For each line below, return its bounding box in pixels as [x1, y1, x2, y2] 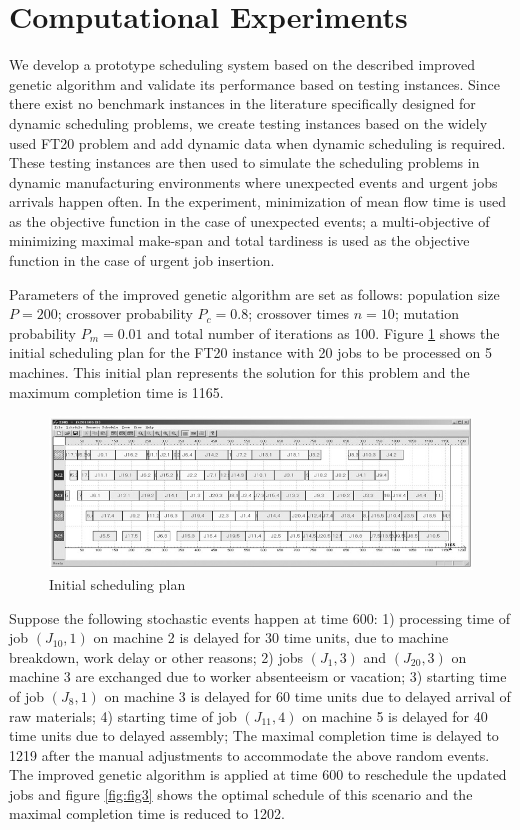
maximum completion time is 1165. [9, 381, 224, 402]
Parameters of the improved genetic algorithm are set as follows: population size [9, 283, 500, 304]
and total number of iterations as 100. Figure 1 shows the [147, 322, 500, 343]
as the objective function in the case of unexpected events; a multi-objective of [9, 210, 490, 231]
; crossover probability [57, 303, 193, 324]
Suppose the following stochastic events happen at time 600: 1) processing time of [9, 607, 510, 628]
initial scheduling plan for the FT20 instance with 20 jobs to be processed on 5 [9, 342, 492, 363]
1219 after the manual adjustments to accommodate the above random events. [9, 744, 490, 765]
